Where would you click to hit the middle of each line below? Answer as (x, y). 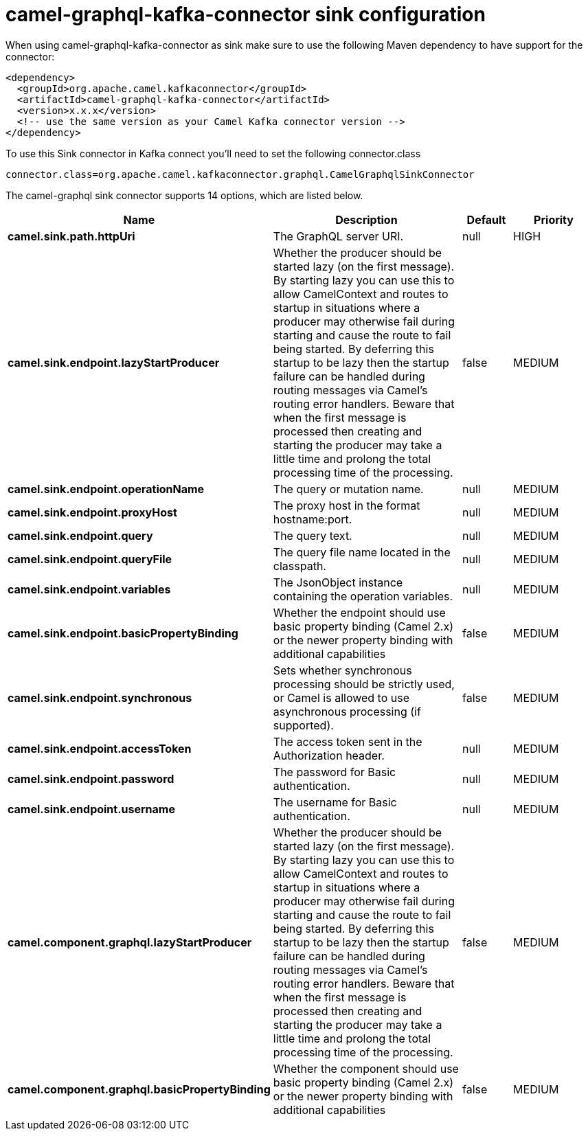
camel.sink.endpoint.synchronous (100, 697)
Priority (554, 219)
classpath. (299, 566)
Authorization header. (329, 755)
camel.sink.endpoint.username (91, 809)
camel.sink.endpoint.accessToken (100, 748)
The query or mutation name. (348, 489)
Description (366, 219)
